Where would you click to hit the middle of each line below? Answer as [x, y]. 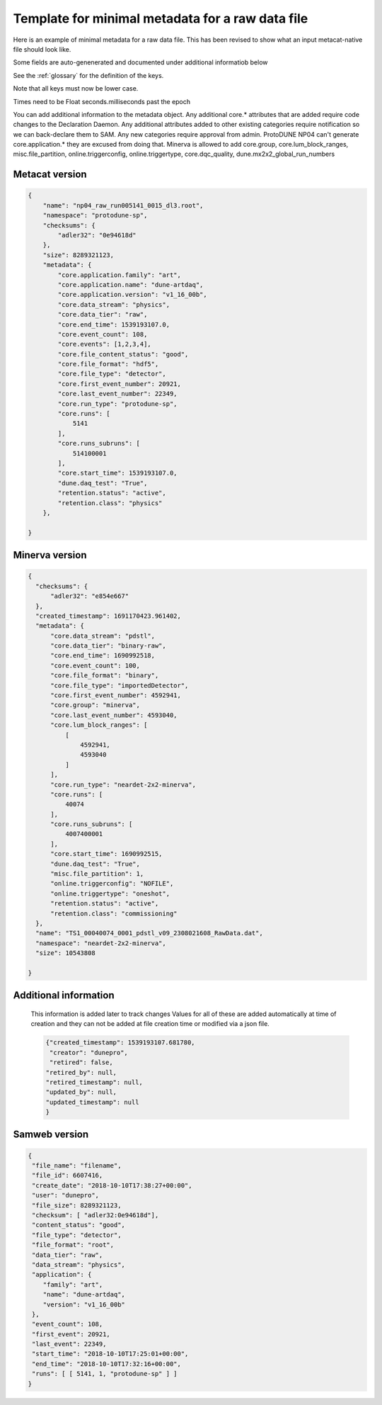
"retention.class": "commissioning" [114, 913]
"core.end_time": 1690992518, [103, 656]
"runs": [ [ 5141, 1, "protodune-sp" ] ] [105, 1374]
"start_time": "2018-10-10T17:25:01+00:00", [110, 1354]
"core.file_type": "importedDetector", [120, 685]
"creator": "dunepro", [89, 1053]
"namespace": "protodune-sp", [95, 215]
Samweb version [51, 1135]
